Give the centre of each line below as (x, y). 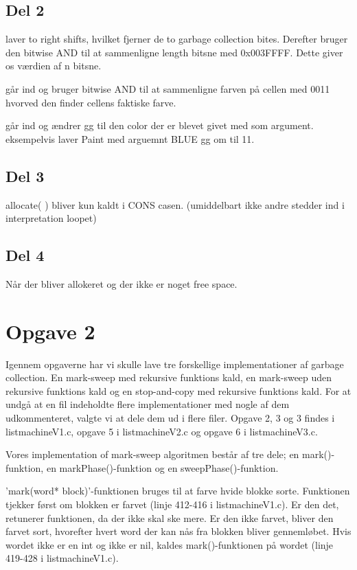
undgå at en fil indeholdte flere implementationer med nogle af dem (148, 404)
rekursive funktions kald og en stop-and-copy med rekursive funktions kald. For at (178, 390)
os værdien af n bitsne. (54, 66)
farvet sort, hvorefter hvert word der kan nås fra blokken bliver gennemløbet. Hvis (178, 531)
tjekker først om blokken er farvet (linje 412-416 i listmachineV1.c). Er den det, (172, 504)
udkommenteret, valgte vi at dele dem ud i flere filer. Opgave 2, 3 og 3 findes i (170, 418)
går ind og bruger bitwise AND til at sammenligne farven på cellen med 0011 (168, 88)
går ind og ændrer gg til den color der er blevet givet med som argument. (160, 125)
